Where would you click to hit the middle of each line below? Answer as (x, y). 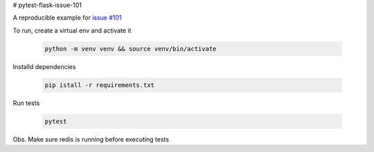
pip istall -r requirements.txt (100, 85)
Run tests (26, 103)
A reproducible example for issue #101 (67, 18)
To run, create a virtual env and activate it (72, 30)
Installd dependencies (44, 66)
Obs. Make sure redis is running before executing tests (91, 139)
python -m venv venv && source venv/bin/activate (131, 49)
